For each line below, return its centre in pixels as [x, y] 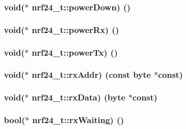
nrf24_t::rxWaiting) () [78, 120]
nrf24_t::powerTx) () [75, 52]
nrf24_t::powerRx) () [75, 29]
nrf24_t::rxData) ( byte [79, 97]
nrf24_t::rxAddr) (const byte [91, 75]
